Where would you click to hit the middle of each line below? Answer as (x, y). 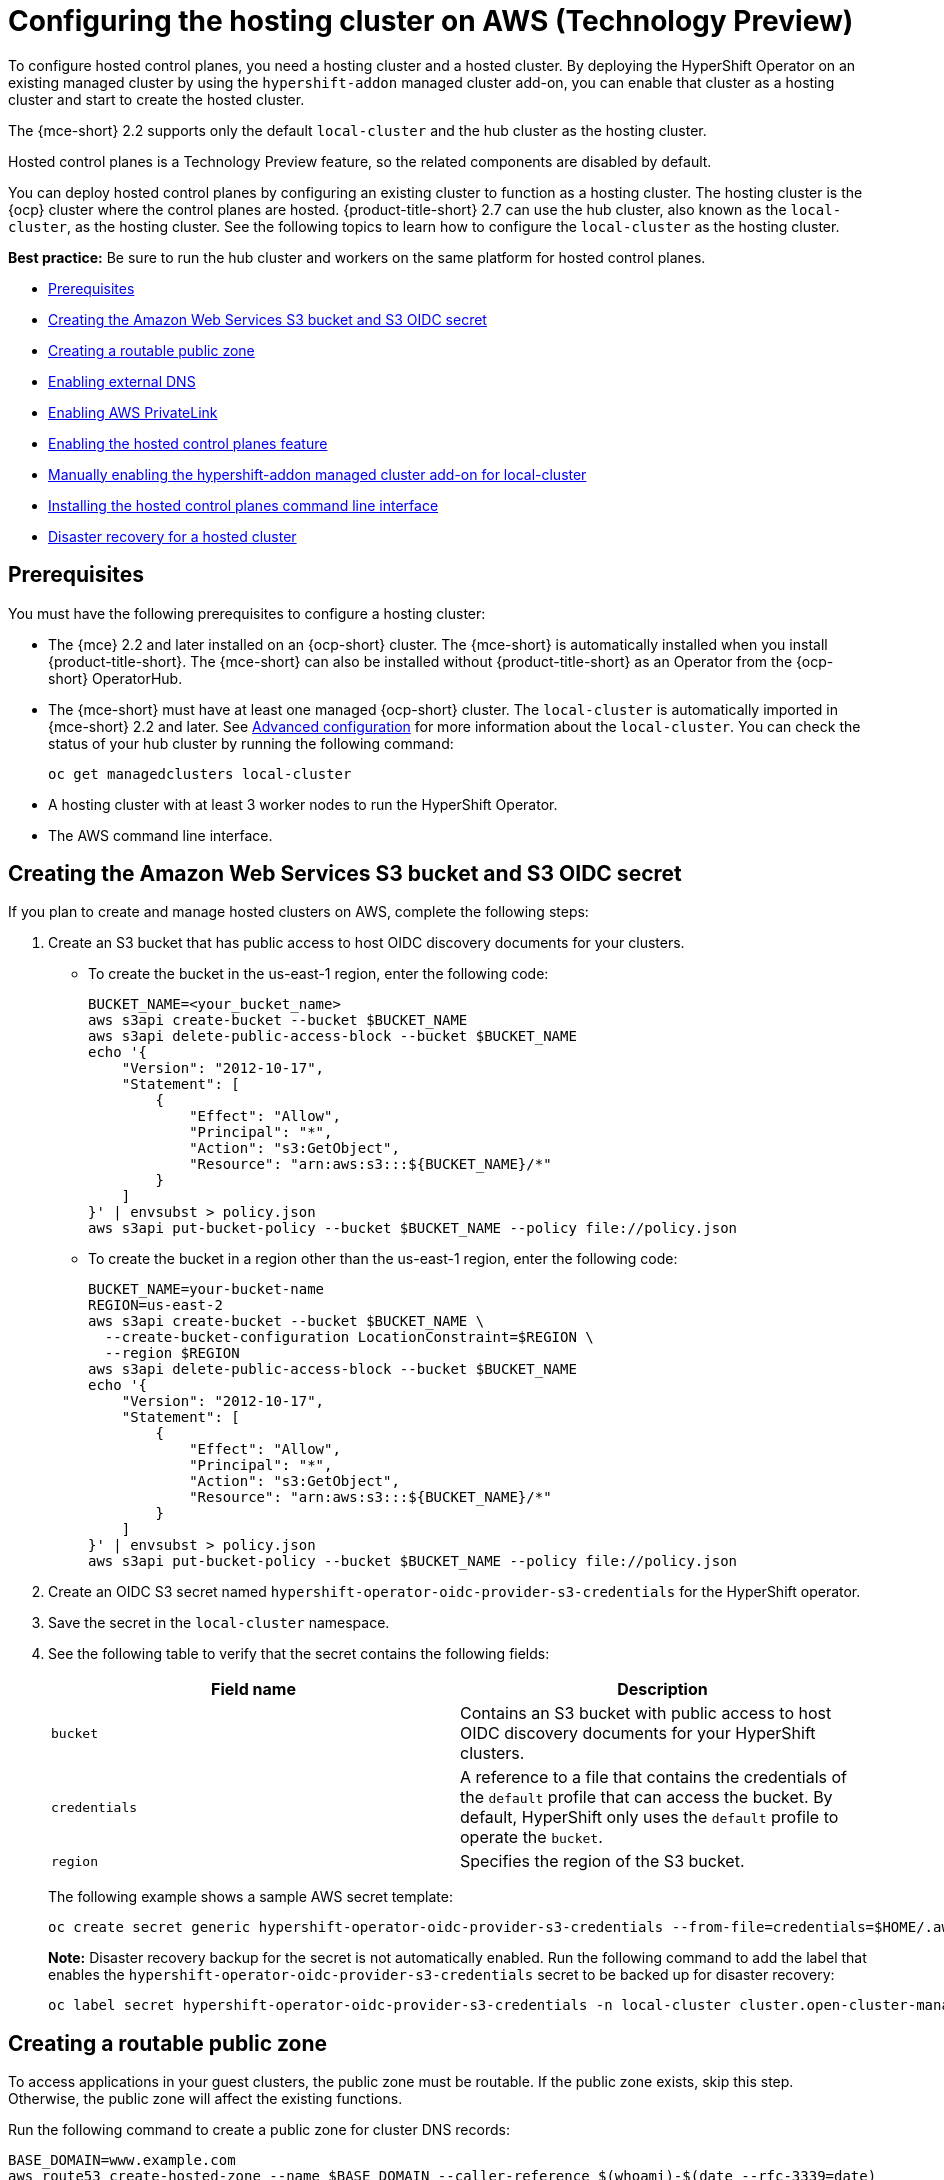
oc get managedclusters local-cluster (200, 773)
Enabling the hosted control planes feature (188, 443)
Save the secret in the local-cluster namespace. (219, 1623)
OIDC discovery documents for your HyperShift (638, 1733)
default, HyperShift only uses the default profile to (649, 1817)
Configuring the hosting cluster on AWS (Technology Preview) (431, 21)
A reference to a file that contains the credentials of (653, 1777)
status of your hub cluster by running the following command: (251, 743)
